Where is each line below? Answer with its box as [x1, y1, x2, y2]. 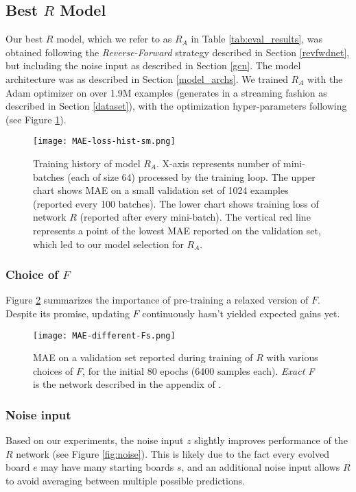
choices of [33, 363, 73, 378]
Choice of [5, 266, 59, 283]
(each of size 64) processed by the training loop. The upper [67, 169, 316, 184]
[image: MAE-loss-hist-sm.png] [33, 136, 176, 147]
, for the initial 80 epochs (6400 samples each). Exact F [82, 363, 315, 378]
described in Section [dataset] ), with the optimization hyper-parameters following [5, 99, 347, 113]
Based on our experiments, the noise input [5, 433, 184, 447]
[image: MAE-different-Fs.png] [33, 330, 176, 341]
